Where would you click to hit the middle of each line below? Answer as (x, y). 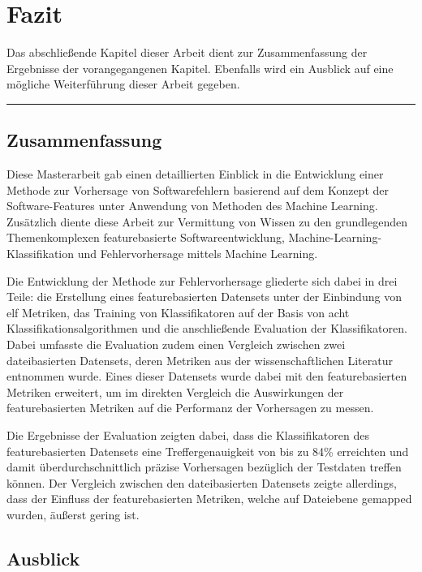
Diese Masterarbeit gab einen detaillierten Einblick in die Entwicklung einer (195, 174)
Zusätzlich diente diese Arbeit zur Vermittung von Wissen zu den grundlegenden (207, 221)
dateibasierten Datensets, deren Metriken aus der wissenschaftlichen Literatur (200, 360)
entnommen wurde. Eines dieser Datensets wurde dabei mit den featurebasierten (207, 376)
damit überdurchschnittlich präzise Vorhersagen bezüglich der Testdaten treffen (204, 467)
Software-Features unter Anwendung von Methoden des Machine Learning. (192, 206)
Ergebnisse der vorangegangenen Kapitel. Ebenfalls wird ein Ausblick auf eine (200, 68)
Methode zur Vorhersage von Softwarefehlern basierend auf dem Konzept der (198, 189)
